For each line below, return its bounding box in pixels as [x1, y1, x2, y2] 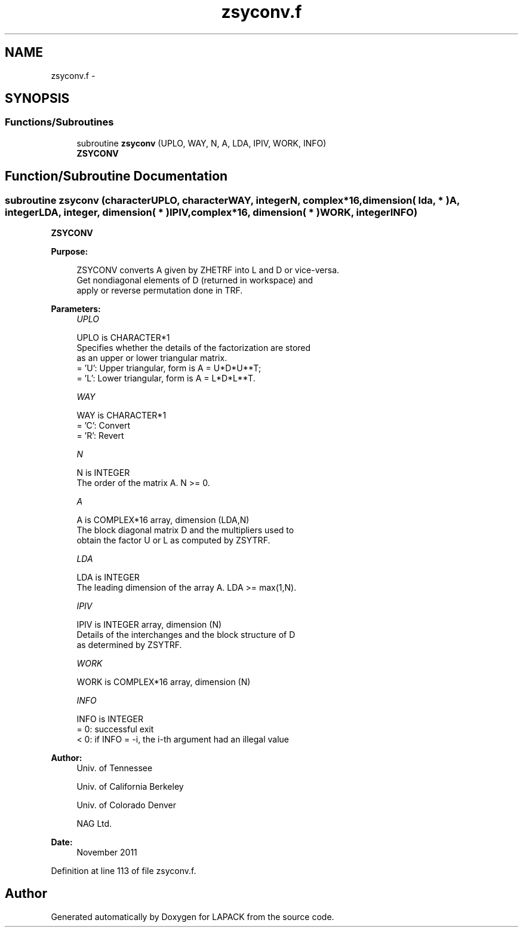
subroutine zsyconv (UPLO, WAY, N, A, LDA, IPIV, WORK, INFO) [76, 137, 327, 148]
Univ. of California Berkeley [76, 781, 184, 792]
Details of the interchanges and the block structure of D [76, 630, 296, 640]
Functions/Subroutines [5, 116, 114, 129]
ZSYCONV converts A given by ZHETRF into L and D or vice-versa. [76, 265, 340, 276]
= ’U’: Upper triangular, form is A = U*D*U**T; [76, 363, 261, 374]
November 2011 [76, 847, 137, 858]
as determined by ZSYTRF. [76, 640, 182, 650]
